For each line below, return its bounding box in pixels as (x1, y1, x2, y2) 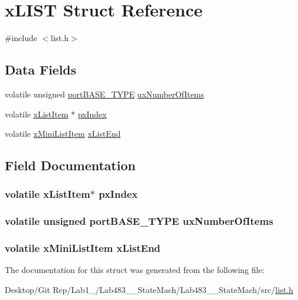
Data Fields (5, 60, 77, 79)
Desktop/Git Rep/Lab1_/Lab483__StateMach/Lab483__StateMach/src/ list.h (5, 283, 293, 295)
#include (5, 32, 38, 44)
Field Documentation (5, 156, 136, 174)
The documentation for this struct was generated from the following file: (5, 264, 265, 276)
